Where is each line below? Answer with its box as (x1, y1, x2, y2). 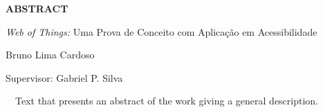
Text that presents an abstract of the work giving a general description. (15, 93, 319, 108)
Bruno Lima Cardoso (6, 47, 95, 62)
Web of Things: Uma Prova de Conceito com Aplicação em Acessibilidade (6, 24, 317, 38)
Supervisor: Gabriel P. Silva (6, 70, 123, 85)
